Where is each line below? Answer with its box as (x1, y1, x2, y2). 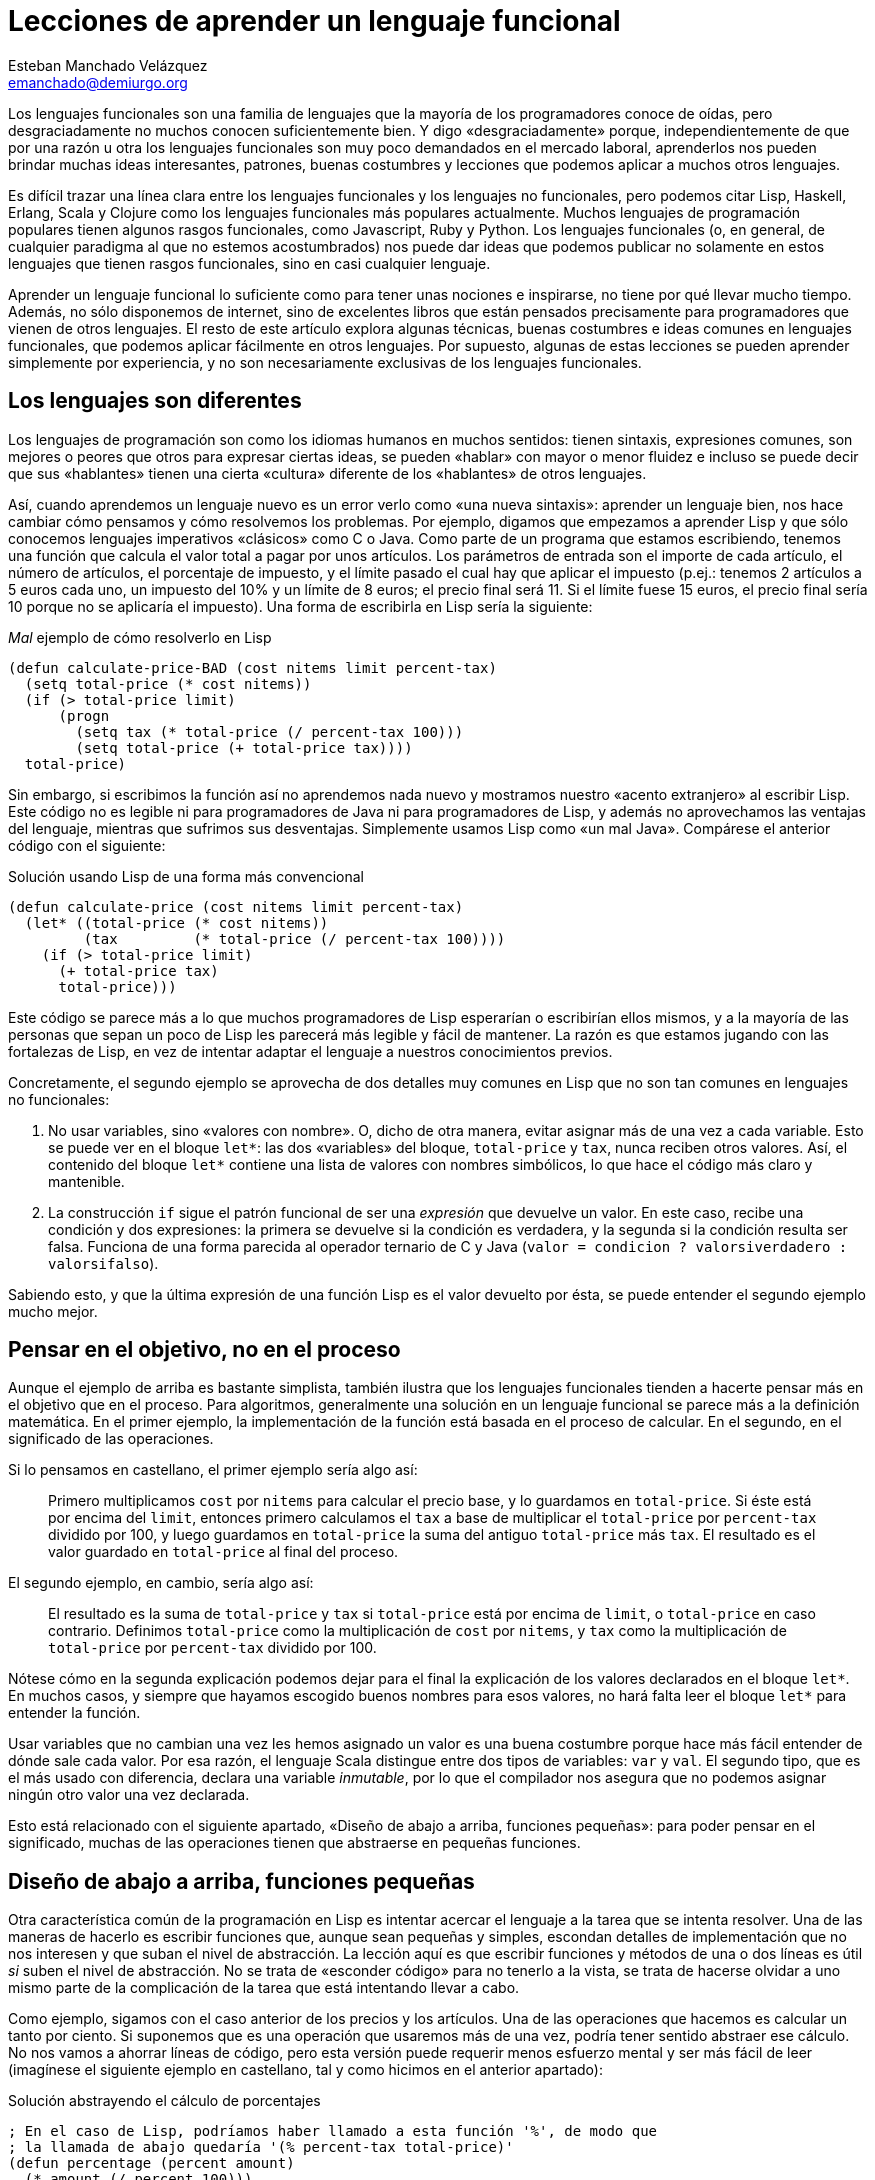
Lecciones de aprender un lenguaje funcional (8, 4, 621, 38)
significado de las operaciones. (8, 1430, 214, 1448)
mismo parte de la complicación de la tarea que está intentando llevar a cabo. (8, 1979, 520, 1997)
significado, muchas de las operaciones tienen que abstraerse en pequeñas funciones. (8, 1834, 581, 1852)
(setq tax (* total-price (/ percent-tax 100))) (75, 723, 464, 740)
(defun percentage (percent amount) (8, 2155, 295, 2172)
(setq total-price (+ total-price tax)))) (75, 739, 413, 756)
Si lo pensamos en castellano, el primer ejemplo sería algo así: (8, 1461, 418, 1479)
